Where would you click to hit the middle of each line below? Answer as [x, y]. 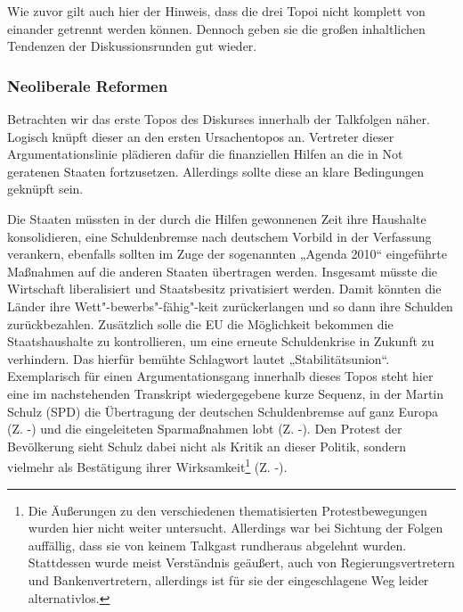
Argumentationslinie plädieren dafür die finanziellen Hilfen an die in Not [205, 154]
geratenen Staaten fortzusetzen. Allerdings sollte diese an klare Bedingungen [216, 171]
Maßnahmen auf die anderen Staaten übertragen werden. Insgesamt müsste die [223, 271]
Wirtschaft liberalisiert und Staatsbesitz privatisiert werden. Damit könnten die [224, 289]
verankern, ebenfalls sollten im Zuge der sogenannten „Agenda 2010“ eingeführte [227, 254]
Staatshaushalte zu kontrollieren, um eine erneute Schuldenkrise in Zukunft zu [221, 341]
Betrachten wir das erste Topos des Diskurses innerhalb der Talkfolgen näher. [219, 119]
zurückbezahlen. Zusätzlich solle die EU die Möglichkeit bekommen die [200, 323]
